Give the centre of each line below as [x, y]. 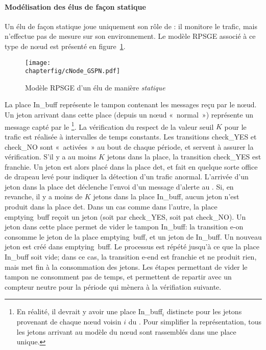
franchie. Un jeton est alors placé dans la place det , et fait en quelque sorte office [131, 166]
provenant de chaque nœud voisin [69, 322]
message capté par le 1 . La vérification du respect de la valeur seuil [109, 126]
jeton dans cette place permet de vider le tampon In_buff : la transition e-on [124, 227]
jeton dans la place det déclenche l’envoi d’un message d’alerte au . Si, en [119, 186]
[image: [38, 63]
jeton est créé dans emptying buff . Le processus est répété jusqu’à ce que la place [132, 247]
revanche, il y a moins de [44, 196]
